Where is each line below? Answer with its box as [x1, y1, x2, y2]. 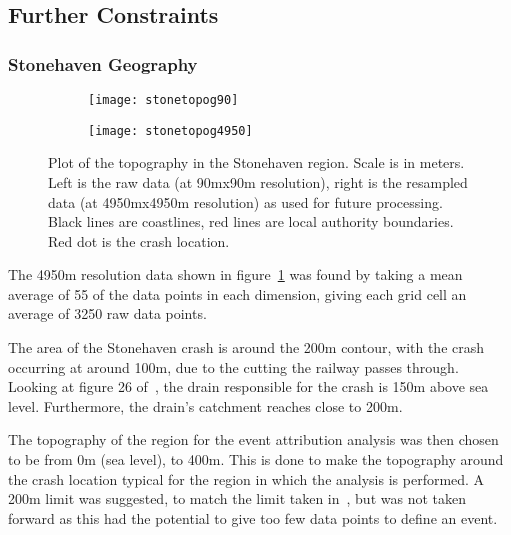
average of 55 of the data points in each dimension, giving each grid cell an [8, 283, 467, 304]
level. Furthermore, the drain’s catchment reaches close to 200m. [8, 395, 403, 416]
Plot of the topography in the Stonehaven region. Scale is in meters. [48, 152, 465, 173]
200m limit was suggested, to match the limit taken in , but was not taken [8, 488, 466, 509]
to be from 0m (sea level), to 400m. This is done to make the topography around [8, 449, 504, 470]
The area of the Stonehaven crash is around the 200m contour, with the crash [8, 337, 485, 358]
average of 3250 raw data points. [8, 303, 207, 324]
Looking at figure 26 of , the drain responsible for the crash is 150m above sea [8, 376, 489, 397]
